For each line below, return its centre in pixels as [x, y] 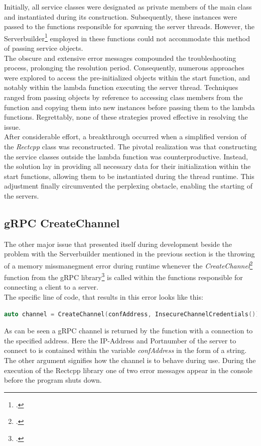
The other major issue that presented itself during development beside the [118, 244]
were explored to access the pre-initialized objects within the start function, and [127, 77]
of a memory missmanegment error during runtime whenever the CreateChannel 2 [128, 264]
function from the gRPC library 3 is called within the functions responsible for [123, 276]
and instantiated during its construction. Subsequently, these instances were [121, 16]
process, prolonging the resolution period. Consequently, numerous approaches [124, 68]
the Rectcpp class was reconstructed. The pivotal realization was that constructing [130, 146]
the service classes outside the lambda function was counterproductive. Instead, [126, 156]
